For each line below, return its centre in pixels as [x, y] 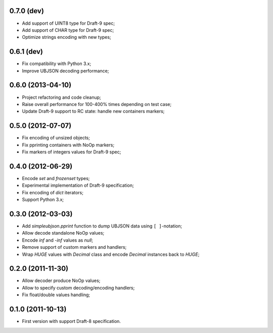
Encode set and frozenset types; [56, 178]
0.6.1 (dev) [26, 52]
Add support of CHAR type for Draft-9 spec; [68, 30]
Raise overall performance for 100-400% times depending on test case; [97, 104]
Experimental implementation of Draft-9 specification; [78, 185]
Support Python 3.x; [43, 200]
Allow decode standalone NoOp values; [63, 233]
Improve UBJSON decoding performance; [65, 71]
